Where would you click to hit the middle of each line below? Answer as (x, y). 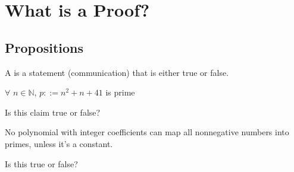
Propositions (44, 47)
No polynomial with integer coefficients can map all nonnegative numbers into (147, 132)
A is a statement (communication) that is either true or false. (117, 72)
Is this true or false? (41, 163)
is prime (120, 92)
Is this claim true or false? (53, 112)
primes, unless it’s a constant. (59, 143)
